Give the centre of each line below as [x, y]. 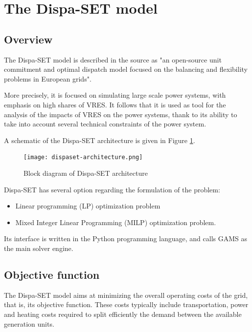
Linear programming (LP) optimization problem [88, 206]
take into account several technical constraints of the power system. [105, 124]
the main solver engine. [39, 248]
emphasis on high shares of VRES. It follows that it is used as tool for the [115, 104]
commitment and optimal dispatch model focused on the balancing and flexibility [126, 69]
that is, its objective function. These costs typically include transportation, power [126, 304]
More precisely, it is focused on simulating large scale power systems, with [115, 95]
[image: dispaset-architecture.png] [83, 157]
